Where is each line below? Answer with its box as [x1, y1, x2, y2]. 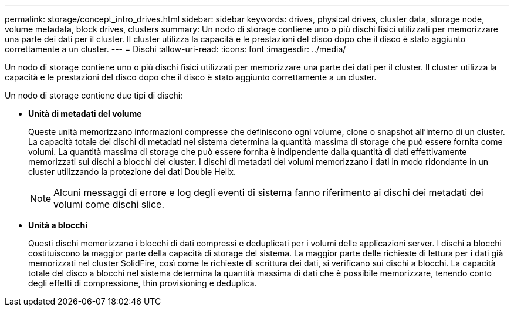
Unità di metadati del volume [28, 109, 142, 119]
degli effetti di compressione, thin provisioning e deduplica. [28, 278, 257, 288]
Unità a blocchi [28, 220, 88, 230]
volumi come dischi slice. [53, 198, 165, 210]
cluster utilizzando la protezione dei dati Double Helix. [28, 167, 236, 177]
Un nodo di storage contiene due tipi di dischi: [5, 90, 183, 100]
